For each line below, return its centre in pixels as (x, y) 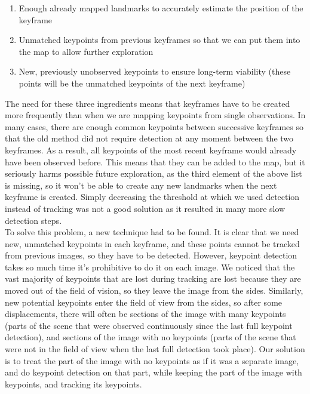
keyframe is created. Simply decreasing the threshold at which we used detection (152, 197)
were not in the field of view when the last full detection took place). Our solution (155, 349)
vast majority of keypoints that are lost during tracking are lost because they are (153, 278)
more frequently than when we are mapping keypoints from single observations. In (155, 115)
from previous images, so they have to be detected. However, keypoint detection (151, 255)
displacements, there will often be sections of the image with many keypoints (145, 314)
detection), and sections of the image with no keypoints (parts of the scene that (151, 337)
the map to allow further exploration (86, 51)
